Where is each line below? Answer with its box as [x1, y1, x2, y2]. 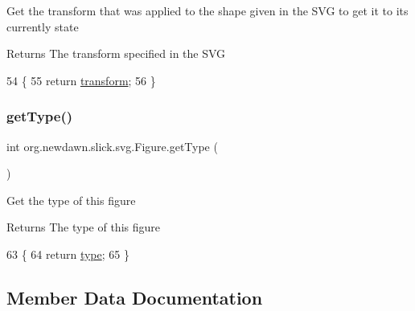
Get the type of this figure [6, 191, 136, 208]
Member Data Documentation [6, 284, 263, 309]
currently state [6, 18, 79, 35]
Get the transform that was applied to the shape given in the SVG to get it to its [6, 2, 409, 18]
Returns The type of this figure [6, 219, 160, 235]
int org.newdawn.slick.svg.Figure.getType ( [6, 137, 218, 154]
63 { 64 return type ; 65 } [6, 245, 129, 262]
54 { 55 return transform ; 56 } [6, 72, 156, 88]
